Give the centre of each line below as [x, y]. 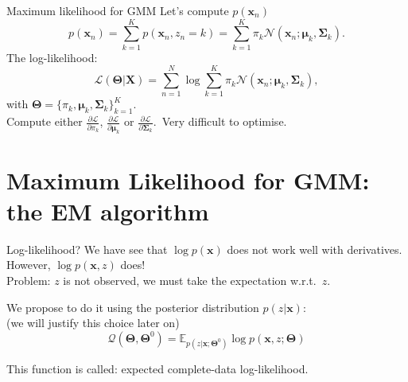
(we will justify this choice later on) [93, 323]
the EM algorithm [108, 210]
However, [29, 265]
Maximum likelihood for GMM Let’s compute [118, 10]
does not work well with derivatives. [315, 249]
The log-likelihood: [52, 57]
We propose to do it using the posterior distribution [133, 307]
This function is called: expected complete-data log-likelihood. [157, 368]
